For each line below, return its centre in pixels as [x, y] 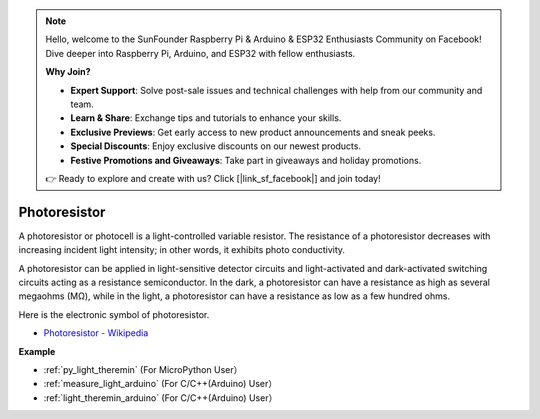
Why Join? [68, 72]
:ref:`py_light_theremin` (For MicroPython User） [143, 369]
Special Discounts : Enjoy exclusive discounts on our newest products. [216, 146]
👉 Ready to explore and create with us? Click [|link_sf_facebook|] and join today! [213, 178]
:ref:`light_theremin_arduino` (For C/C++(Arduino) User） [160, 397]
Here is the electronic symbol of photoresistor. [114, 314]
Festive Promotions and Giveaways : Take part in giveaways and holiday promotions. [246, 160]
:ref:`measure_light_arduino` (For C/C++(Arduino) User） [160, 384]
